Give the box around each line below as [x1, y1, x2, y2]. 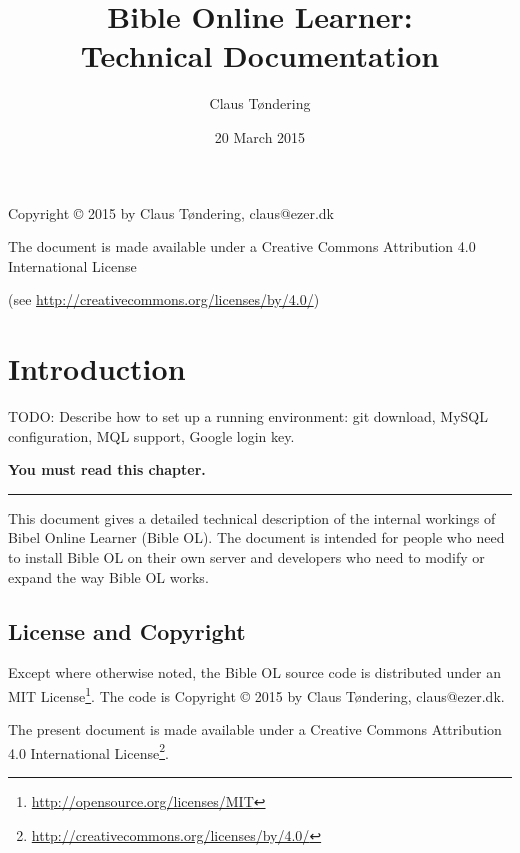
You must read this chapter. [8, 459, 206, 480]
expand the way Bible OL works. [8, 566, 209, 587]
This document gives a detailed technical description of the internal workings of [8, 507, 496, 528]
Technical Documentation [80, 35, 440, 76]
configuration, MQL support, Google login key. [8, 425, 295, 446]
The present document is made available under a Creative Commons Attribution [8, 719, 502, 740]
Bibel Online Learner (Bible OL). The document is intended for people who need [8, 527, 505, 548]
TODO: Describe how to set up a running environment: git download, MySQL [8, 406, 489, 426]
